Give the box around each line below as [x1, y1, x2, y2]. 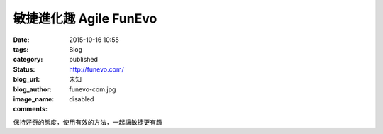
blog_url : [13, 75, 40, 84]
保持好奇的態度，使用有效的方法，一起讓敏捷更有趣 [13, 118, 162, 126]
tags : [13, 45, 29, 53]
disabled [69, 94, 94, 103]
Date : [13, 35, 30, 44]
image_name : [13, 94, 55, 103]
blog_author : [13, 85, 52, 94]
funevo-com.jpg [69, 85, 116, 94]
